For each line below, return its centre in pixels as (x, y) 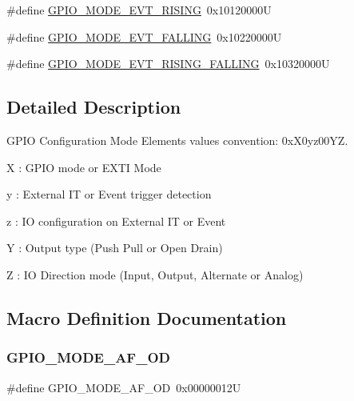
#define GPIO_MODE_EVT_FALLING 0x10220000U (144, 36)
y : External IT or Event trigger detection (109, 194)
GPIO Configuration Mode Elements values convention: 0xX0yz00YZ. (177, 140)
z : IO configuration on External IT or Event (116, 221)
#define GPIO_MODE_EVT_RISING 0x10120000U (139, 10)
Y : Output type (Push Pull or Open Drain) (115, 248)
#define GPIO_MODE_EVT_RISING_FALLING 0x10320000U (168, 64)
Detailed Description (94, 107)
